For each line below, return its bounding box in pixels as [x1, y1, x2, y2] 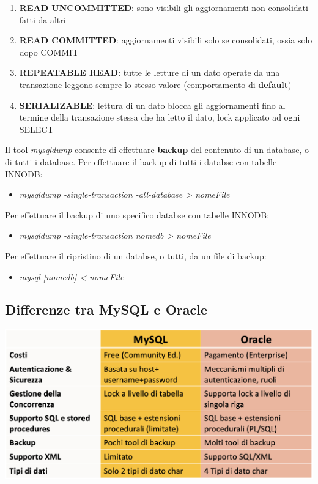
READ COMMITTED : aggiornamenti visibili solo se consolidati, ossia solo [19, 34, 312, 47]
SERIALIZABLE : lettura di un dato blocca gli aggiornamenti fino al [19, 99, 286, 111]
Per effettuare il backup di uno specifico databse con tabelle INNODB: [5, 208, 270, 221]
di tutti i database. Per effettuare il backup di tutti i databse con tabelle [5, 155, 277, 168]
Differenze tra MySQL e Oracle [5, 300, 208, 319]
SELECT [19, 122, 54, 135]
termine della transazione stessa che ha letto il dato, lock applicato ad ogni [19, 111, 300, 124]
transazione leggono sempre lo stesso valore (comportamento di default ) [19, 78, 292, 91]
